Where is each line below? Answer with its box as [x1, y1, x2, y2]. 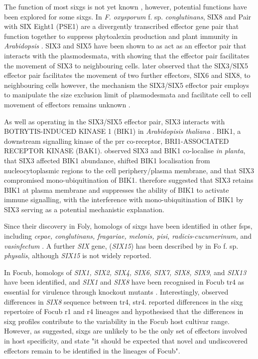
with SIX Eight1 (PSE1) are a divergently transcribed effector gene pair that [4, 21, 239, 31]
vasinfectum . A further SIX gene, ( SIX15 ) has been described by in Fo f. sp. [4, 240, 239, 251]
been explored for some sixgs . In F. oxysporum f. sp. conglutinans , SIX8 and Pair [4, 11, 252, 21]
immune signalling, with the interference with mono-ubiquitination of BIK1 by [4, 194, 244, 205]
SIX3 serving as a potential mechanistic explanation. [4, 204, 164, 214]
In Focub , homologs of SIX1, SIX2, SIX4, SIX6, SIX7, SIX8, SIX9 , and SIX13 [4, 267, 247, 277]
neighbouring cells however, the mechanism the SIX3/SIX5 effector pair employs [4, 79, 249, 90]
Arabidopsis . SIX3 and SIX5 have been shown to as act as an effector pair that [4, 40, 247, 51]
